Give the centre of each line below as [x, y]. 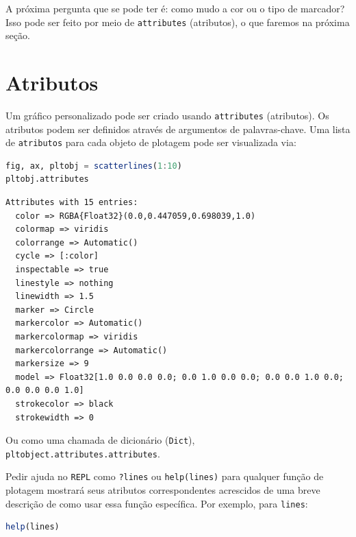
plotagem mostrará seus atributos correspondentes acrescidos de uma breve [163, 490]
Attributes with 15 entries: [72, 203]
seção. [18, 35]
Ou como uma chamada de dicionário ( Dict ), [100, 440]
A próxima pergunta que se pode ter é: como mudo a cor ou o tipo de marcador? [175, 8]
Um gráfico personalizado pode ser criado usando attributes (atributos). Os [167, 115]
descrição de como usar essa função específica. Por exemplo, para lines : [157, 503]
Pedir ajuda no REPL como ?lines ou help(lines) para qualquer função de [165, 476]
